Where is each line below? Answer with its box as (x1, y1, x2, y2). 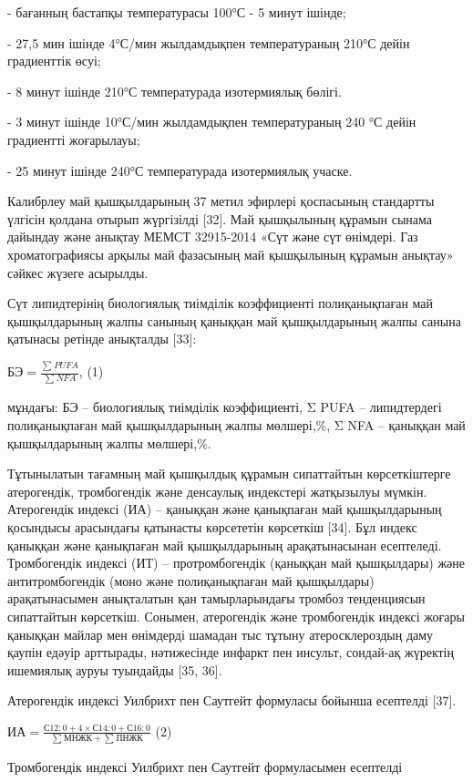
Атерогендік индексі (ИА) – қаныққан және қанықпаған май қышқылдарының (7, 499, 442, 519)
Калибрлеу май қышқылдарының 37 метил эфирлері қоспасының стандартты (7, 191, 435, 211)
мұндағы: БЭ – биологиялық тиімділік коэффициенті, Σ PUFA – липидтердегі (7, 397, 442, 417)
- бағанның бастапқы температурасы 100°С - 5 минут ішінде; (7, 3, 346, 21)
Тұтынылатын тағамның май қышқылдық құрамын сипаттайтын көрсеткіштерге (7, 464, 451, 483)
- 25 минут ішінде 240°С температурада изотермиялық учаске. (7, 160, 353, 180)
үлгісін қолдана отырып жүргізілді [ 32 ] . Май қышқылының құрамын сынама (7, 209, 433, 228)
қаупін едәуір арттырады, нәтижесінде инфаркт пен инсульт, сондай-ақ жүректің (7, 643, 455, 662)
